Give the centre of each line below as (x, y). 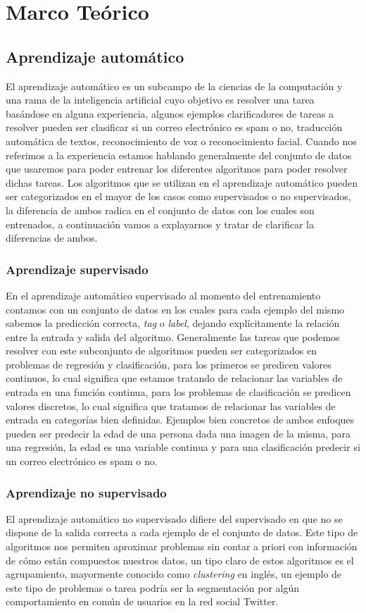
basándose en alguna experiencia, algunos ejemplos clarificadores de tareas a (170, 113)
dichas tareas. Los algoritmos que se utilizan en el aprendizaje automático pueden (182, 182)
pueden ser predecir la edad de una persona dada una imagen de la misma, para (178, 433)
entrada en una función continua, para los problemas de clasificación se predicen (178, 392)
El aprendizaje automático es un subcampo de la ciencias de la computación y (174, 86)
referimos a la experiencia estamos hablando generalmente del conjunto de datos (179, 155)
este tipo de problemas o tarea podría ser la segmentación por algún (152, 587)
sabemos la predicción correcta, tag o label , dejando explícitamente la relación (173, 323)
